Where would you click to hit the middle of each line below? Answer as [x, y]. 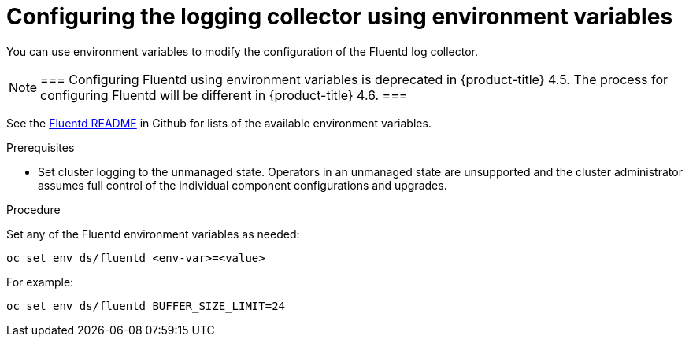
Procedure [33, 209]
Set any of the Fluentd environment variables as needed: [153, 234]
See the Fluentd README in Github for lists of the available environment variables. [219, 123]
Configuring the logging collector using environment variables [340, 17]
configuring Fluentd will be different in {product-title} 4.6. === [224, 95]
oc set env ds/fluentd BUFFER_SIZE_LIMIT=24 [146, 306]
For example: [40, 282]
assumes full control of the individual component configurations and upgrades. [243, 185]
